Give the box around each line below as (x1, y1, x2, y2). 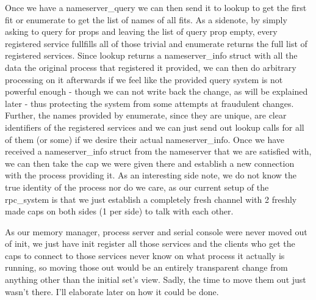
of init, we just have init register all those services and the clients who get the (5, 237, 295, 250)
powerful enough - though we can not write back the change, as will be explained (5, 85, 308, 98)
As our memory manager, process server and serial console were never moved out (5, 225, 307, 238)
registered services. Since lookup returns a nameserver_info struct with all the (5, 49, 298, 62)
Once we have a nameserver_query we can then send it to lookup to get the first (5, 1, 307, 13)
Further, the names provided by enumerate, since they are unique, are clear (5, 109, 287, 122)
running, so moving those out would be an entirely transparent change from (5, 261, 288, 274)
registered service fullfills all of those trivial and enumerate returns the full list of (5, 37, 307, 49)
